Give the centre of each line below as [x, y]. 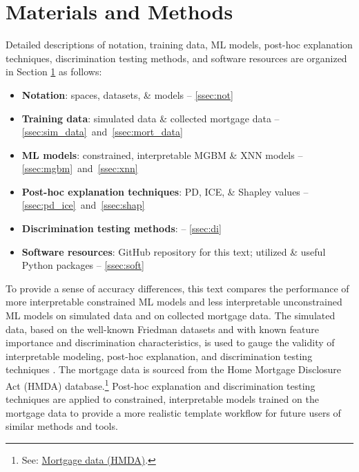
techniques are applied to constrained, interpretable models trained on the [162, 399]
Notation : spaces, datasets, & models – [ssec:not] [127, 94]
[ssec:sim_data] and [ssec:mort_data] [102, 132]
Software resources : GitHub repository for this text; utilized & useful [174, 251]
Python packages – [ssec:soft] [83, 265]
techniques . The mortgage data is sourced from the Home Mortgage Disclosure [174, 369]
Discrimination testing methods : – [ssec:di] [122, 228]
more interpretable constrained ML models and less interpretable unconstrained [174, 302]
